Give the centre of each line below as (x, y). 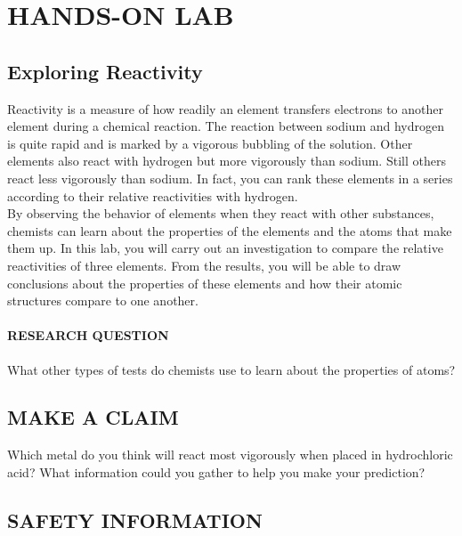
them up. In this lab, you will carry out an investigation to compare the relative (225, 248)
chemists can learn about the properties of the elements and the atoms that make (230, 230)
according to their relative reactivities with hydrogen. (153, 195)
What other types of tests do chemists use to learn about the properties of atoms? (231, 369)
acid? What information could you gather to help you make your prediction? (216, 471)
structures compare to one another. (103, 300)
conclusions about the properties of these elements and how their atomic (205, 283)
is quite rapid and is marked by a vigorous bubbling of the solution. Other (210, 143)
